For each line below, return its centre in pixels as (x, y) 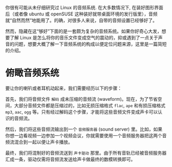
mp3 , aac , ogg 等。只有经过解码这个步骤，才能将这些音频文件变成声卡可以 (82, 112)
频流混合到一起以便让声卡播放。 (39, 142)
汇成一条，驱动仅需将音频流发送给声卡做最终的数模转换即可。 (70, 159)
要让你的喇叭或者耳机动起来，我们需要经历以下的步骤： (63, 88)
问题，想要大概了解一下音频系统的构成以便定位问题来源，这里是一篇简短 (90, 44)
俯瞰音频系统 (33, 73)
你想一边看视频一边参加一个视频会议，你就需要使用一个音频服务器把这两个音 (86, 135)
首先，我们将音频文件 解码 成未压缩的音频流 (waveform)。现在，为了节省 (81, 99)
